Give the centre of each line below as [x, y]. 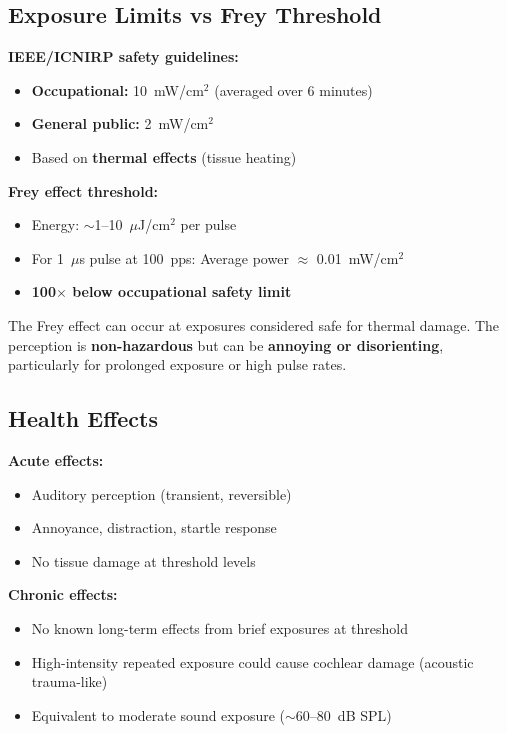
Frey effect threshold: [83, 190]
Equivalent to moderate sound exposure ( [158, 714]
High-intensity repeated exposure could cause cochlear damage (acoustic [252, 661]
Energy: [55, 224]
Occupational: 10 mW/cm [117, 89]
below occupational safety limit [182, 291]
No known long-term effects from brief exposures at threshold [219, 627]
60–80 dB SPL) [343, 714]
